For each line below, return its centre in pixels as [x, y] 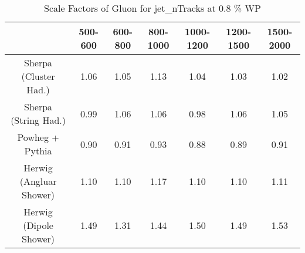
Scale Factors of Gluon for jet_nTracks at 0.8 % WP [152, 8]
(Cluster [38, 76]
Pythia [38, 151]
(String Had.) [38, 120]
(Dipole [38, 225]
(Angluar [38, 181]
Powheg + [38, 137]
